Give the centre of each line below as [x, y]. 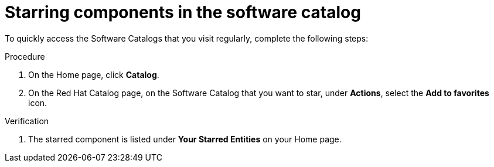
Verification [27, 121]
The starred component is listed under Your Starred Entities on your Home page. [185, 139]
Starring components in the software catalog [183, 12]
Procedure [25, 56]
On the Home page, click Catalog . [94, 74]
